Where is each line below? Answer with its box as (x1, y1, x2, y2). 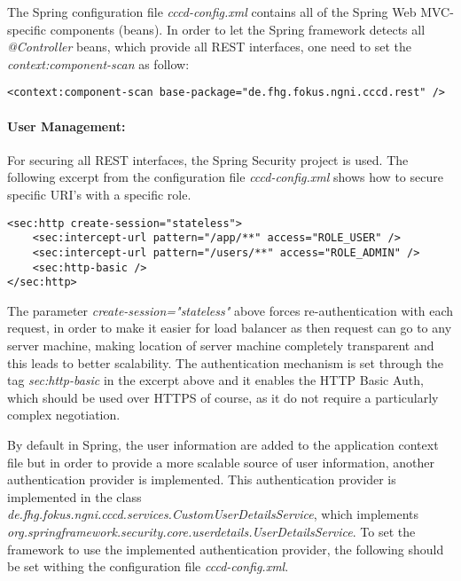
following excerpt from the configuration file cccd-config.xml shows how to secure (7, 168, 443, 186)
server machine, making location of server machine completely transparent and (7, 336, 434, 355)
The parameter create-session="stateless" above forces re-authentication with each (7, 301, 454, 319)
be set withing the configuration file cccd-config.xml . (7, 557, 289, 576)
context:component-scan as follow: (7, 54, 190, 73)
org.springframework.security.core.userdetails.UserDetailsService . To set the (7, 522, 416, 541)
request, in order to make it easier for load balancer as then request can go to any (7, 318, 452, 337)
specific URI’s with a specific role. (7, 185, 191, 204)
